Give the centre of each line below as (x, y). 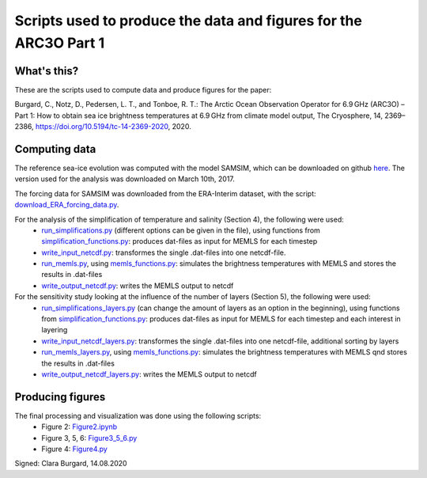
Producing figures (60, 397)
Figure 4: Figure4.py (75, 449)
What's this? (47, 71)
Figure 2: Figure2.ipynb (79, 427)
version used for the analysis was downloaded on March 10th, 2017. (125, 179)
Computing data (55, 149)
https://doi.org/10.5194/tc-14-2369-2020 (102, 127)
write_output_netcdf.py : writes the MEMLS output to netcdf (138, 286)
